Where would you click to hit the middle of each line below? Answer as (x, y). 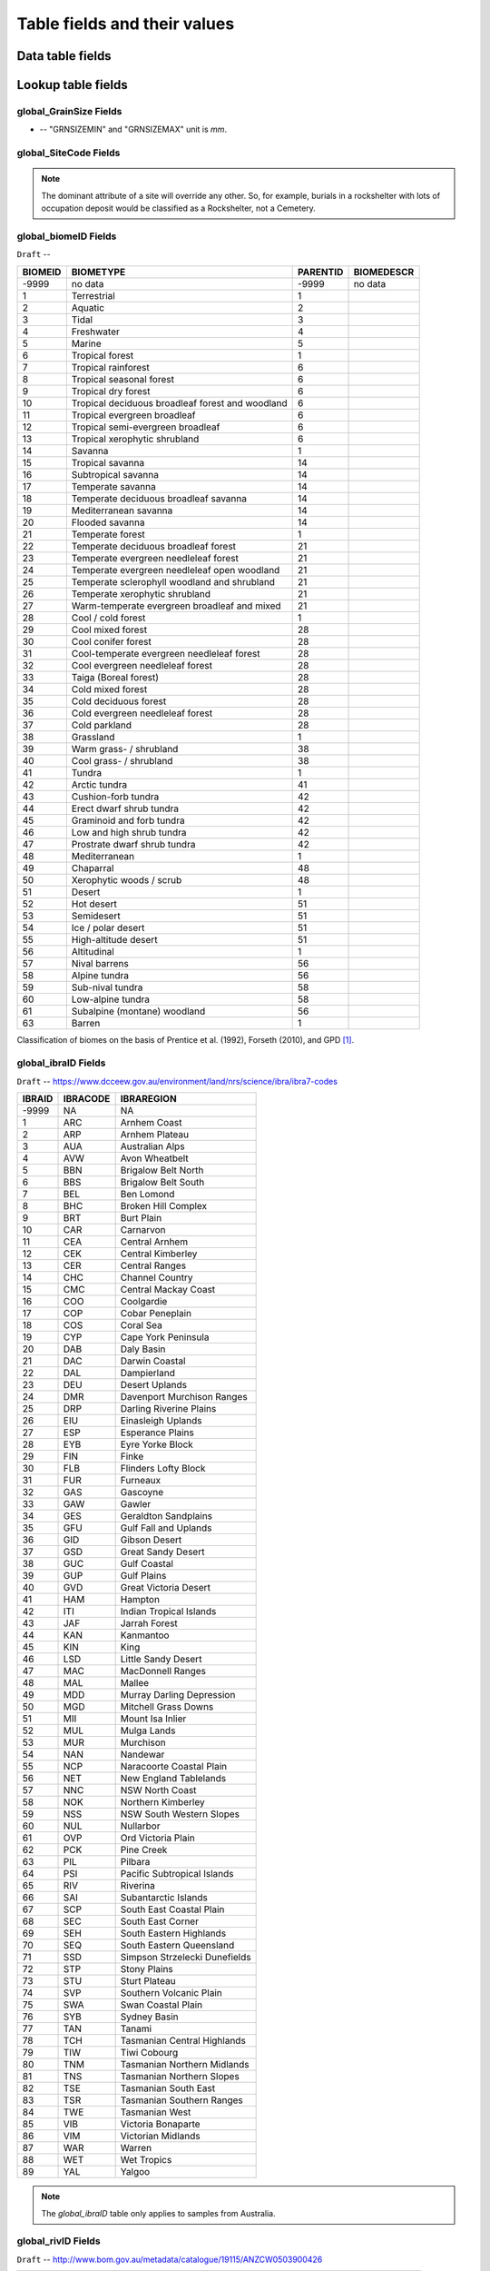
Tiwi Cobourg (149, 2053)
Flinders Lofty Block (163, 1469)
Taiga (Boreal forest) (115, 677)
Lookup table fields (72, 85)
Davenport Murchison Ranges (184, 1397)
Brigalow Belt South (162, 1183)
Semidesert (96, 916)
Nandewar (142, 1755)
